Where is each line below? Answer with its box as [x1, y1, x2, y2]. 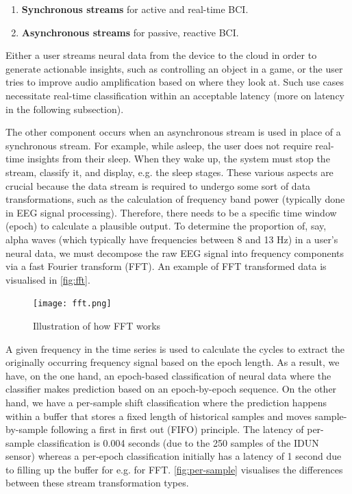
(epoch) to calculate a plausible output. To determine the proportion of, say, [5, 219, 327, 233]
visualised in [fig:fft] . [5, 272, 90, 286]
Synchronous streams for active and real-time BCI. [21, 2, 249, 16]
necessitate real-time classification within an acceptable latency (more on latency [5, 88, 344, 102]
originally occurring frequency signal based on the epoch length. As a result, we [5, 355, 340, 369]
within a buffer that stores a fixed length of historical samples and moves [5, 408, 312, 423]
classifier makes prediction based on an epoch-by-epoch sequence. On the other [5, 382, 337, 396]
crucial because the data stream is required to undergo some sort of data [5, 178, 311, 193]
